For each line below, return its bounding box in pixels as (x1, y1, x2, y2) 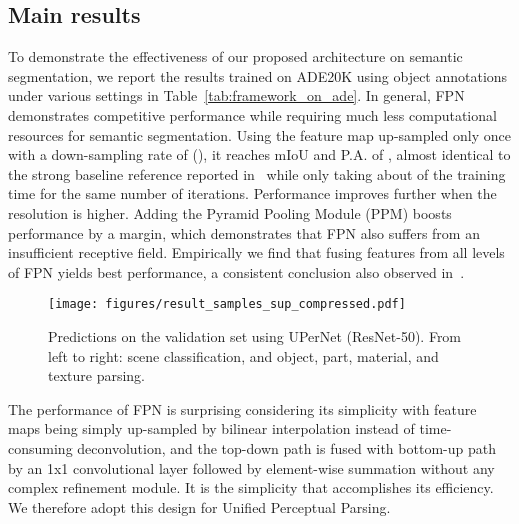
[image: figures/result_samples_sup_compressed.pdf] (48, 297, 406, 312)
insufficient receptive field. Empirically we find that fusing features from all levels (8, 242, 505, 263)
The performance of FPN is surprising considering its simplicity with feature (8, 398, 477, 419)
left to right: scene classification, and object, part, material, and (48, 345, 439, 366)
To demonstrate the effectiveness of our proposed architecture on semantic (8, 46, 463, 67)
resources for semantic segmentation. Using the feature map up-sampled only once (8, 124, 512, 145)
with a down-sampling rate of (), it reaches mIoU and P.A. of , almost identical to (8, 144, 511, 165)
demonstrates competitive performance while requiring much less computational (8, 104, 497, 125)
